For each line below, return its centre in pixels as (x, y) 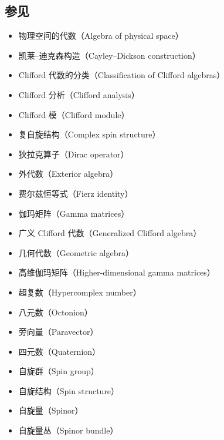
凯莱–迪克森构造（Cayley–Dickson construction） (109, 55)
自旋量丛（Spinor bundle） (68, 430)
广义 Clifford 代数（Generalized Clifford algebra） (110, 233)
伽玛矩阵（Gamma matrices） (74, 213)
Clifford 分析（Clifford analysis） (79, 94)
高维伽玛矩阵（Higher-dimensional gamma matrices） (117, 272)
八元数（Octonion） (55, 312)
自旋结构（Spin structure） (69, 390)
